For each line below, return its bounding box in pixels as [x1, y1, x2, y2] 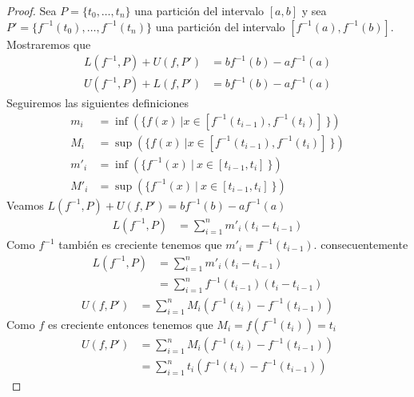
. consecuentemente [313, 236, 408, 252]
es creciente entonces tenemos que [47, 315, 213, 332]
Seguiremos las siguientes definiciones [6, 94, 189, 111]
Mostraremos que [6, 35, 91, 52]
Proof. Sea [6, 2, 57, 18]
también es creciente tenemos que [58, 236, 222, 252]
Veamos [6, 196, 44, 213]
